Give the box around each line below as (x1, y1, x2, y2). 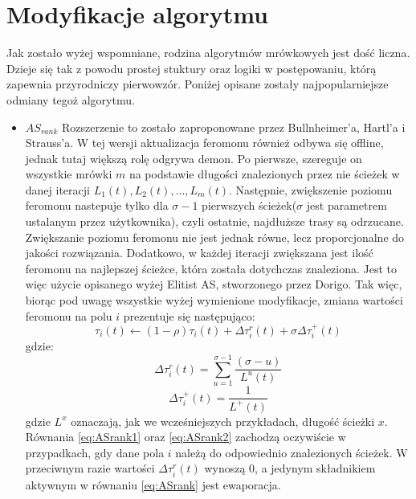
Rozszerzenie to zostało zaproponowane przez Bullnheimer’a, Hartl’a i (61, 118, 406, 135)
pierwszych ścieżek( (202, 197, 297, 214)
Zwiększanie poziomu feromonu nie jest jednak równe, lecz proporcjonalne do (25, 228, 405, 245)
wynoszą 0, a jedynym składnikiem (204, 460, 376, 477)
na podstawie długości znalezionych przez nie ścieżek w (128, 166, 400, 182)
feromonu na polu (25, 307, 112, 324)
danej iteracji (25, 181, 90, 198)
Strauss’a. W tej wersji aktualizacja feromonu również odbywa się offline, (25, 134, 384, 151)
